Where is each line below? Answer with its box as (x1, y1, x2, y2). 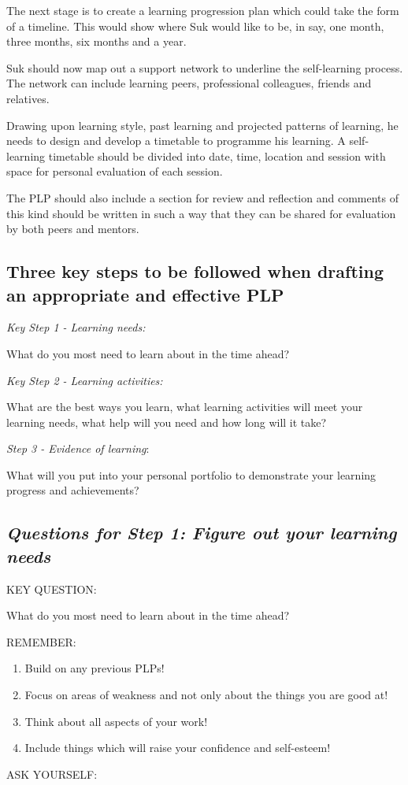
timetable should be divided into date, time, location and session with (48, 147, 386, 164)
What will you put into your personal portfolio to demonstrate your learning (6, 466, 376, 483)
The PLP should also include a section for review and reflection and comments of (6, 189, 399, 206)
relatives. (6, 90, 50, 106)
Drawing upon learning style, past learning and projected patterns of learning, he (6, 117, 399, 133)
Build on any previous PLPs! (24, 660, 165, 676)
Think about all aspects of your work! (24, 713, 208, 729)
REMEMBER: (6, 633, 76, 650)
